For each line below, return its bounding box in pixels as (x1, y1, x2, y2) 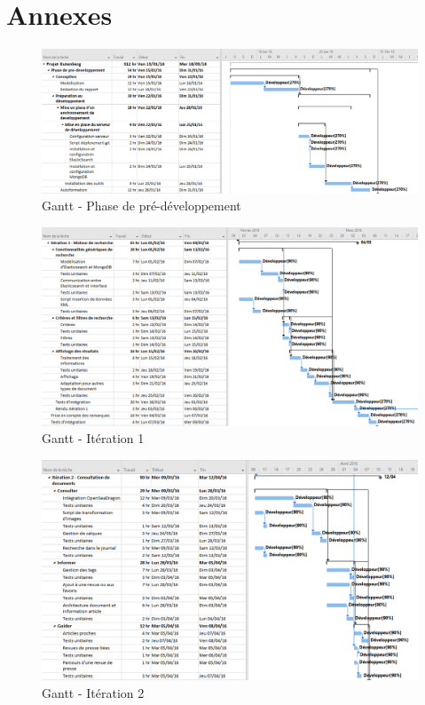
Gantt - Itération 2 (42, 683, 145, 701)
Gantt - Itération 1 (42, 429, 145, 448)
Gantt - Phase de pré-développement (42, 196, 241, 215)
